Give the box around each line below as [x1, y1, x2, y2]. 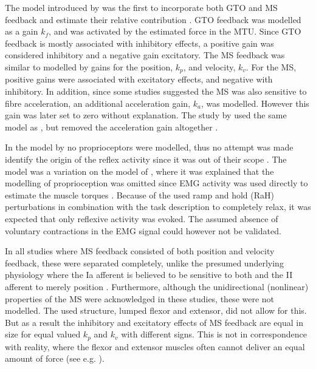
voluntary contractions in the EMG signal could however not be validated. [5, 224, 281, 237]
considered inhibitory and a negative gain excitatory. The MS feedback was [5, 49, 285, 61]
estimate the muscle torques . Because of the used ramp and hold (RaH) [5, 188, 274, 201]
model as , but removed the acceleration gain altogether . [5, 120, 218, 133]
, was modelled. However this [201, 96, 309, 109]
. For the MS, [246, 60, 297, 73]
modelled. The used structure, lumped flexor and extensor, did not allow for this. [5, 304, 307, 317]
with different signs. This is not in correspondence [121, 328, 307, 340]
